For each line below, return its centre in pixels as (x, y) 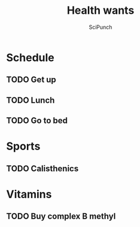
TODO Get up (31, 80)
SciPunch (101, 27)
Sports (23, 146)
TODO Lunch (31, 100)
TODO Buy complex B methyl (61, 216)
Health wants (101, 11)
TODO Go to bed (37, 121)
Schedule (31, 57)
